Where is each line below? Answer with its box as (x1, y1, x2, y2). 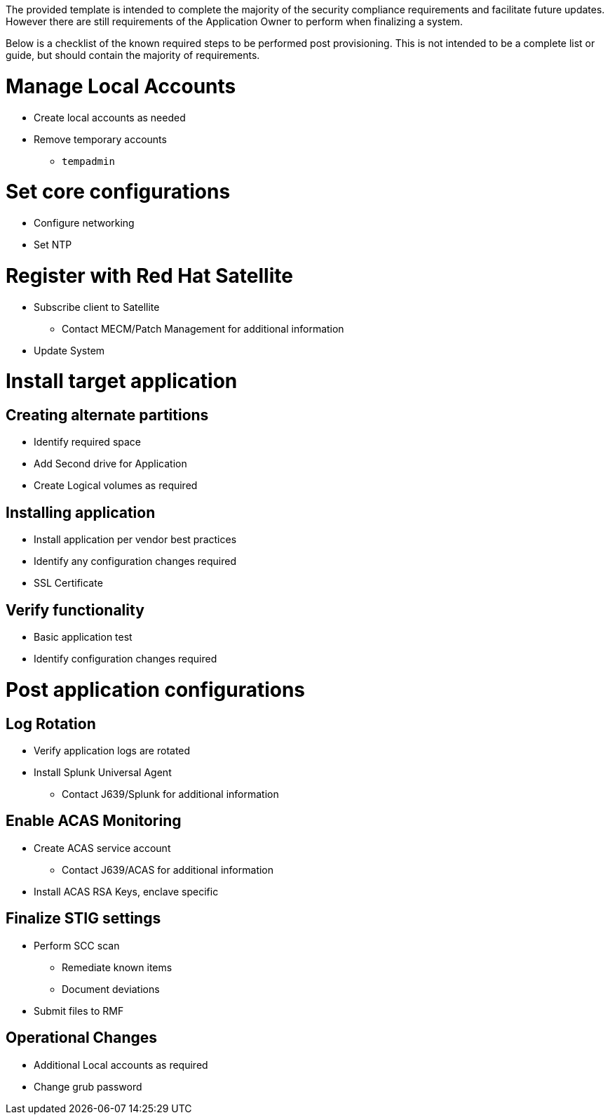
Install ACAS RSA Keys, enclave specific (34, 885, 219, 898)
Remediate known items (62, 961, 172, 973)
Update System (34, 344, 105, 356)
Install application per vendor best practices (34, 533, 237, 546)
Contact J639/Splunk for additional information (62, 788, 279, 801)
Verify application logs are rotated (34, 745, 191, 757)
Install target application (6, 369, 238, 394)
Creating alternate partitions (6, 406, 209, 424)
